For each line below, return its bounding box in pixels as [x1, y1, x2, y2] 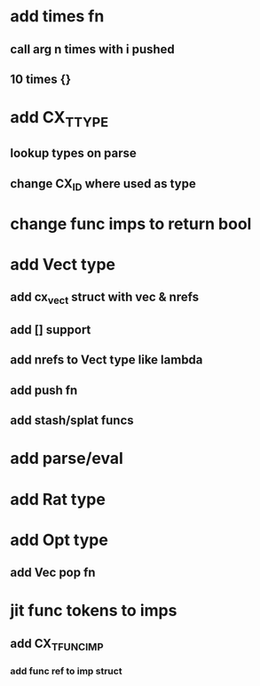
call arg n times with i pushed [10, 42, 176, 57]
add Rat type [10, 489, 106, 509]
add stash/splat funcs [10, 413, 134, 428]
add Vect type [10, 255, 116, 275]
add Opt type [10, 530, 109, 550]
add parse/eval [10, 449, 123, 468]
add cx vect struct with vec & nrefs [10, 290, 199, 307]
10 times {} [10, 71, 72, 86]
